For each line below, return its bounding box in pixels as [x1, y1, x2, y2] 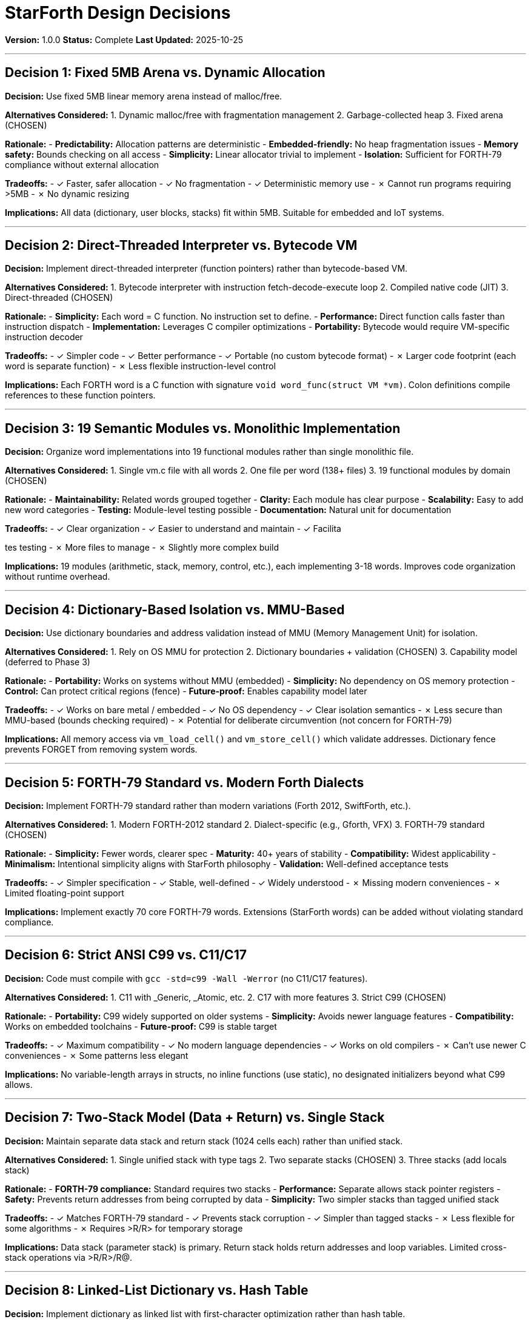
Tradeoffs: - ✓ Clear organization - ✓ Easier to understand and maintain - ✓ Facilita [5, 523, 341, 534]
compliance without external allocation [5, 159, 159, 170]
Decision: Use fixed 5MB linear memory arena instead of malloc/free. [5, 90, 282, 101]
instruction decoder [5, 332, 83, 343]
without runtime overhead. [5, 571, 110, 582]
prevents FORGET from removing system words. [5, 744, 198, 755]
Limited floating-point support [5, 887, 124, 898]
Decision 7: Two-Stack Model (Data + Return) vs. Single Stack [5, 1110, 385, 1126]
